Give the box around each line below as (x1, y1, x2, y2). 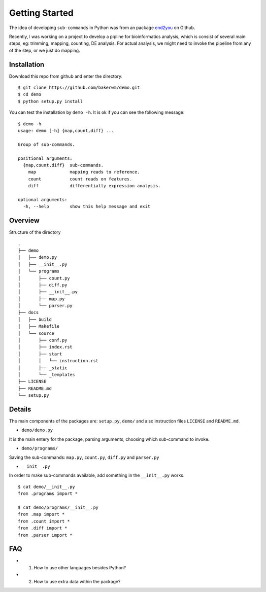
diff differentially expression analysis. (28, 183, 161, 189)
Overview (9, 216, 40, 225)
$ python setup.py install (18, 99, 83, 104)
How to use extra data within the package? (33, 578, 121, 584)
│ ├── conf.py (18, 338, 67, 343)
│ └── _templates (18, 372, 75, 377)
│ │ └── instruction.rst (18, 358, 99, 364)
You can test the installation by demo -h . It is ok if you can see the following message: (9, 109, 185, 115)
